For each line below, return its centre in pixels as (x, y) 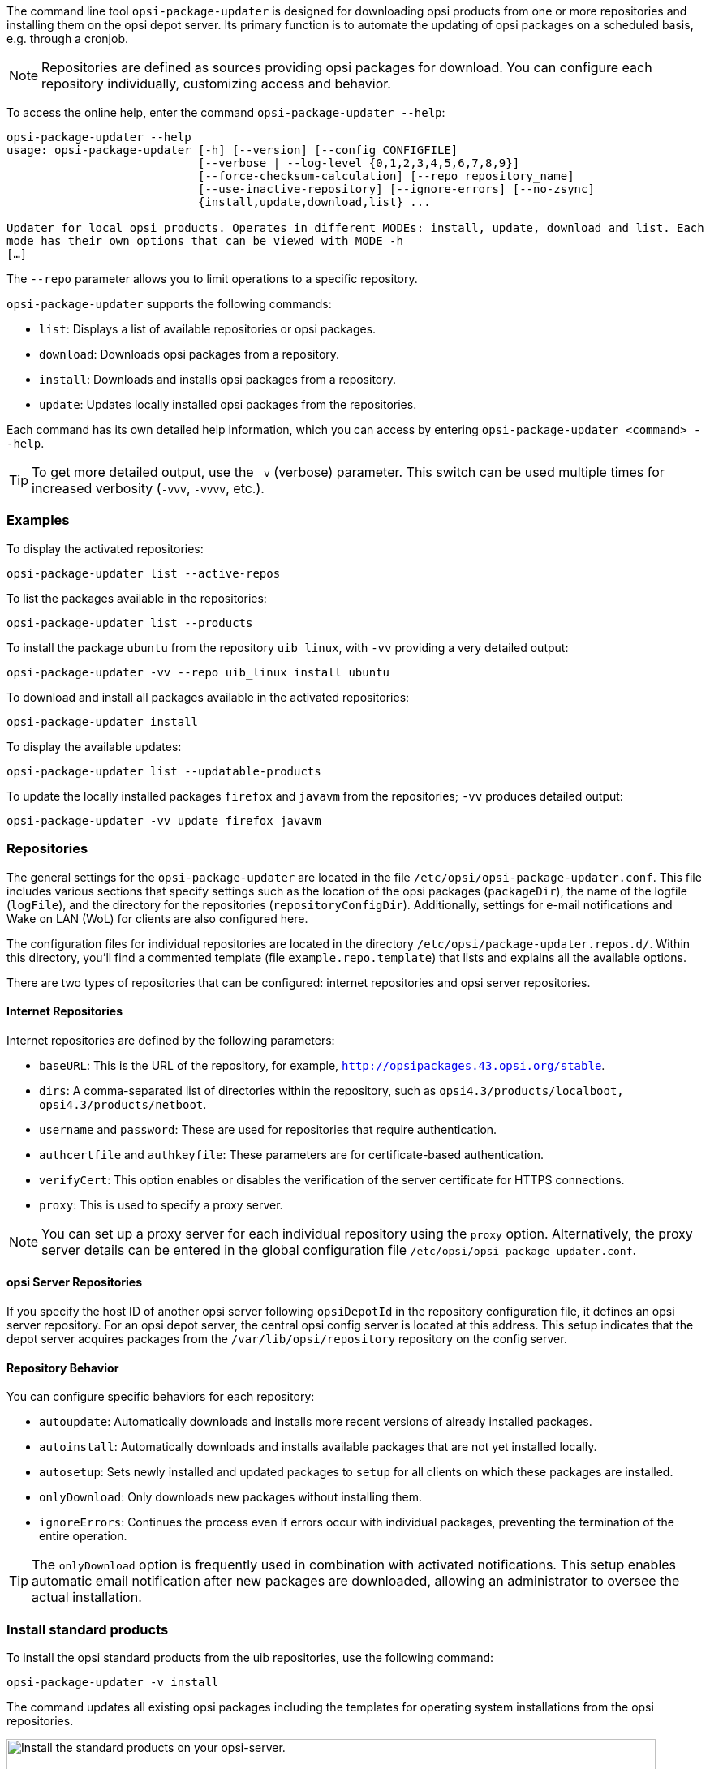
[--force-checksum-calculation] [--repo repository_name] (386, 176)
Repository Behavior (63, 1368)
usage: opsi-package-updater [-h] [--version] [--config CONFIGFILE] (232, 150)
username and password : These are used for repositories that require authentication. (268, 1129)
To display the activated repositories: (105, 548)
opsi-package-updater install (103, 721)
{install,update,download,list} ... (314, 202)
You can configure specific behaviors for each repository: (161, 1397)
